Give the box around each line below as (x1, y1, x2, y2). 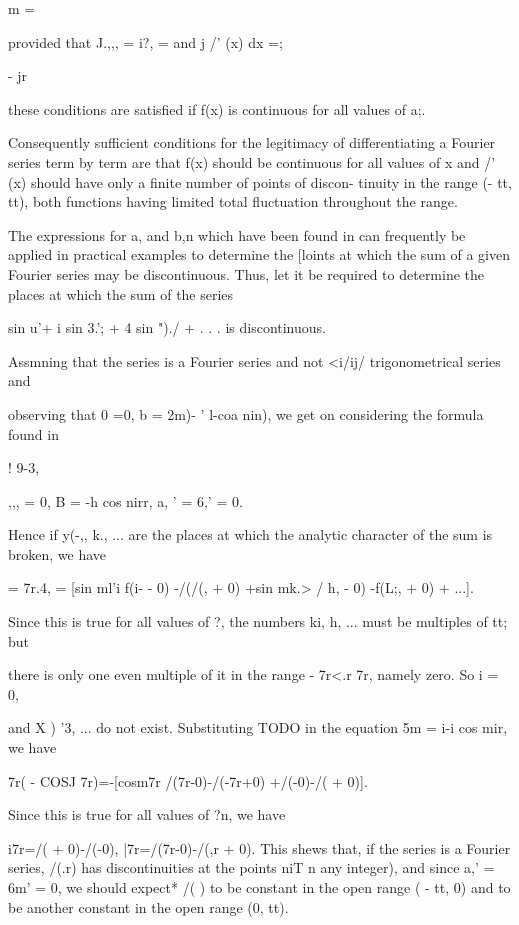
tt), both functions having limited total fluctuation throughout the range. (8, 191, 458, 212)
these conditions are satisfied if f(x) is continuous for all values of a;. (8, 98, 426, 119)
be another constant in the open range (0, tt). (8, 896, 289, 917)
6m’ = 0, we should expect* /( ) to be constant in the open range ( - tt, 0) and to (8, 877, 511, 897)
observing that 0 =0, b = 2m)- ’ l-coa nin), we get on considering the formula (8, 403, 484, 424)
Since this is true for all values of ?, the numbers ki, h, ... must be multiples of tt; (8, 611, 508, 632)
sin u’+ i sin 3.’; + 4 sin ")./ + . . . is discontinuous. (8, 317, 326, 338)
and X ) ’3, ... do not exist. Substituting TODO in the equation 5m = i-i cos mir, (8, 717, 508, 738)
